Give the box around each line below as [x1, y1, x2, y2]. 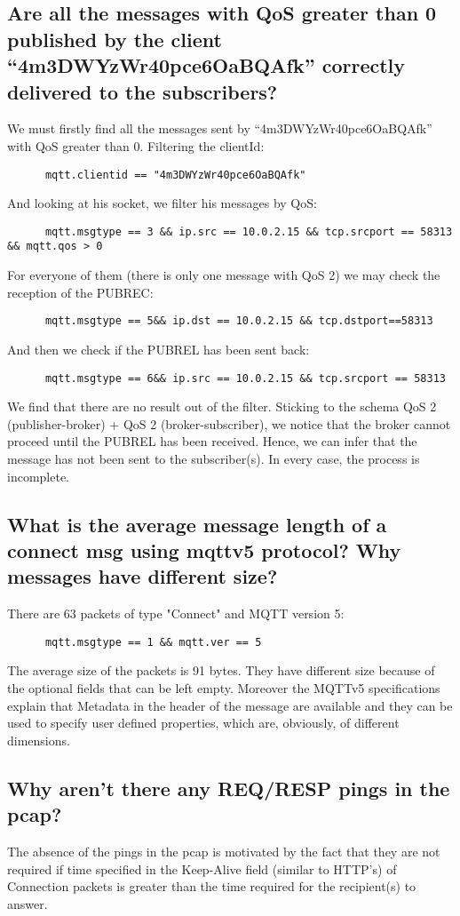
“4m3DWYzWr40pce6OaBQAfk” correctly [7, 52, 406, 79]
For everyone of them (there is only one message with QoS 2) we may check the [7, 266, 440, 284]
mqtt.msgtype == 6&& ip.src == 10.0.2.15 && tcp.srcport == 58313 [44, 371, 446, 385]
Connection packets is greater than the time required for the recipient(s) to [7, 877, 416, 896]
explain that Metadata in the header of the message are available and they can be [7, 696, 453, 714]
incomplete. [7, 466, 69, 485]
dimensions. [7, 730, 70, 749]
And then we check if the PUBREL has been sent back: [7, 339, 310, 358]
